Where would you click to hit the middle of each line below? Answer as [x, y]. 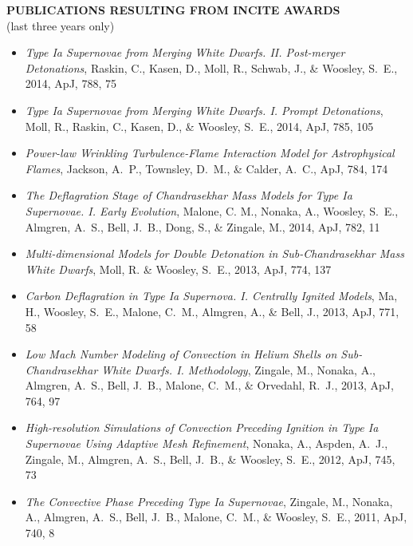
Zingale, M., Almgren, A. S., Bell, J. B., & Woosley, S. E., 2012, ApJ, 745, [210, 459]
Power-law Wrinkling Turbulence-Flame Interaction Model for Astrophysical [210, 153]
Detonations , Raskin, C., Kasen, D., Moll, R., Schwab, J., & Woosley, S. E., [211, 67]
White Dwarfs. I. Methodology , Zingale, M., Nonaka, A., [238, 369]
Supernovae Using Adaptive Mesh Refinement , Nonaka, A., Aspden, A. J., [206, 443]
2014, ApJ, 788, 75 [71, 83]
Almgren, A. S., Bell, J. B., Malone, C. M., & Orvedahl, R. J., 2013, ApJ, [209, 385]
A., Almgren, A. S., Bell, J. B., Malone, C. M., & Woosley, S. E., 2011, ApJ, [216, 517]
